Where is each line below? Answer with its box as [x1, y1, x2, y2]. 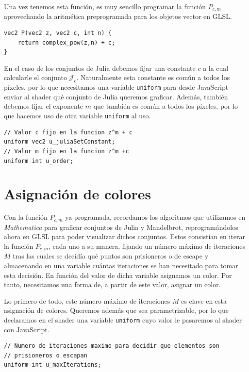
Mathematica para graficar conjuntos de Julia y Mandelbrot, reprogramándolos [4, 222, 238, 232]
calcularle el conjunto [4, 72, 67, 82]
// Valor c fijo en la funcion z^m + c [4, 129, 133, 136]
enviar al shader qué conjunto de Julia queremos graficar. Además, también [4, 91, 228, 101]
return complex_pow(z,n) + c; [17, 39, 116, 46]
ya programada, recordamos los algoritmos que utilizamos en [65, 212, 246, 222]
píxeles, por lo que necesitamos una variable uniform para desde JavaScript [4, 82, 229, 92]
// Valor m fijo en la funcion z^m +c [4, 147, 129, 155]
